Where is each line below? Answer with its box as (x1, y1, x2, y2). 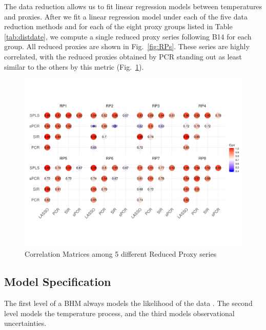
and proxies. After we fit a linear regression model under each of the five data (4, 11, 248, 22)
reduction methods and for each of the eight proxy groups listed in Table (4, 21, 233, 32)
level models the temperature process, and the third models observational (4, 307, 235, 318)
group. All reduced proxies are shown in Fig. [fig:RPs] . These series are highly (4, 41, 250, 52)
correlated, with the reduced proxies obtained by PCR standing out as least (4, 51, 242, 61)
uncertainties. (4, 318, 47, 328)
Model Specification (4, 274, 111, 290)
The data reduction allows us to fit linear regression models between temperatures (4, 1, 262, 11)
